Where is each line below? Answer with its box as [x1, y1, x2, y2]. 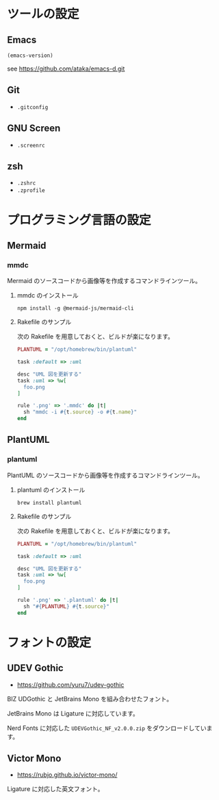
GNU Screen [7, 123, 61, 134]
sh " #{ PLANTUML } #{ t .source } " [23, 603, 109, 610]
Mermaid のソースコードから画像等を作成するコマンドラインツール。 [7, 277, 202, 285]
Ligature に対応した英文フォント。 [7, 785, 104, 793]
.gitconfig [16, 104, 49, 110]
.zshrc [16, 180, 36, 187]
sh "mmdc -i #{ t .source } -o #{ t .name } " [23, 409, 138, 415]
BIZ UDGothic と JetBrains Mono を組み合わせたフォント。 [7, 694, 173, 703]
